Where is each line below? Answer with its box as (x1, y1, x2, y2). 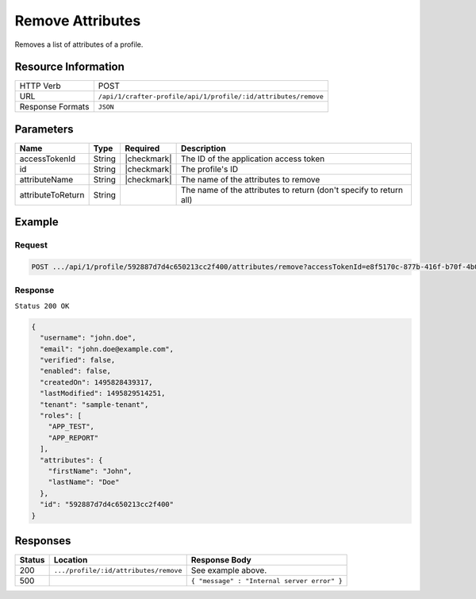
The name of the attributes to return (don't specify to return (180, 184, 404, 195)
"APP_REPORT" (48, 433, 99, 442)
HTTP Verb (19, 80, 61, 91)
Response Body (190, 555, 251, 565)
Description (180, 143, 226, 154)
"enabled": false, (40, 367, 111, 376)
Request (14, 240, 48, 251)
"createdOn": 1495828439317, (40, 378, 154, 386)
